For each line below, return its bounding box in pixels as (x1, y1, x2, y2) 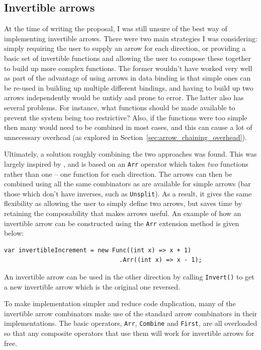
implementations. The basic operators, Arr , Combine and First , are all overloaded (4, 318, 257, 328)
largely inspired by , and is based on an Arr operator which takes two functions (4, 158, 248, 169)
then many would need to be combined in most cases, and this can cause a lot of (4, 122, 252, 132)
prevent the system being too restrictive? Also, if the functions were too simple (4, 112, 247, 122)
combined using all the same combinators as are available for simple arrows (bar (4, 178, 251, 189)
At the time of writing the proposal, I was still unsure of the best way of (4, 23, 227, 34)
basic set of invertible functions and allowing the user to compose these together (4, 52, 251, 63)
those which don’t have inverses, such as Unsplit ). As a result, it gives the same (4, 188, 252, 198)
